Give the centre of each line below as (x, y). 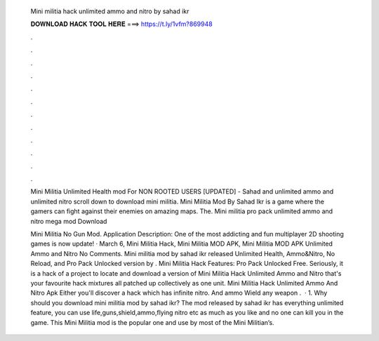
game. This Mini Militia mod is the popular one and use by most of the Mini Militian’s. (152, 322)
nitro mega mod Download (69, 221)
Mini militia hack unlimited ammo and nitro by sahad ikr (110, 11)
